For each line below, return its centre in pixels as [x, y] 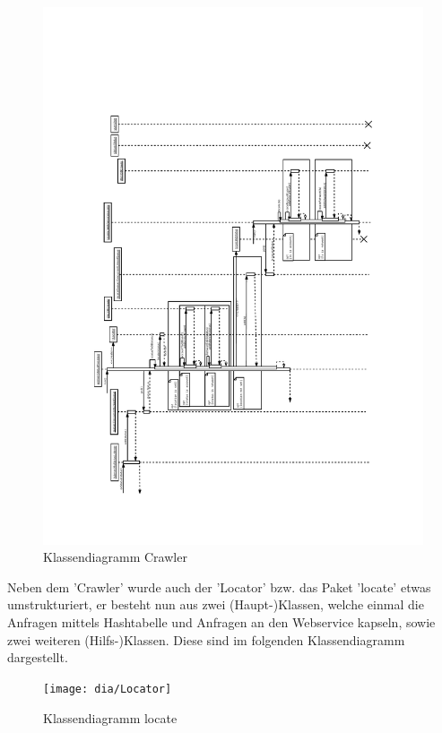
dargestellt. [38, 657]
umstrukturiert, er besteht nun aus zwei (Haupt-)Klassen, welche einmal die [216, 604]
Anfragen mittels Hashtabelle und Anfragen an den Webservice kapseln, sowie [221, 622]
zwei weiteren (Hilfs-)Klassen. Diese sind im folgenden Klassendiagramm [206, 639]
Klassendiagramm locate [110, 717]
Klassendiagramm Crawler [115, 557]
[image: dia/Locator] [108, 689]
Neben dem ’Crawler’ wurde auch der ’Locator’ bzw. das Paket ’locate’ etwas [219, 586]
